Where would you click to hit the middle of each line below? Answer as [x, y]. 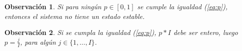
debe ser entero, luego [206, 32]
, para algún [38, 42]
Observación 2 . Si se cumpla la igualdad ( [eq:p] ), [81, 32]
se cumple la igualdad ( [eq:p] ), [182, 6]
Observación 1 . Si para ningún [53, 6]
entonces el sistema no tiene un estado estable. [75, 16]
